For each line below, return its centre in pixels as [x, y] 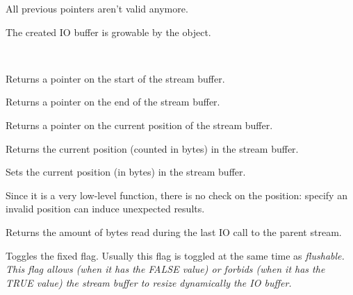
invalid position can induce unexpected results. [105, 209]
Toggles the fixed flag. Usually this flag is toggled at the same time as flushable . [175, 255]
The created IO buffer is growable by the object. [108, 32]
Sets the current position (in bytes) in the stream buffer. [126, 172]
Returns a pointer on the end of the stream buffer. [113, 102]
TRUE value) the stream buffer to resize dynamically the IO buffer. [149, 282]
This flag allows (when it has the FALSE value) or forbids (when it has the [165, 269]
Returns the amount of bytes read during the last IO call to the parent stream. [174, 231]
